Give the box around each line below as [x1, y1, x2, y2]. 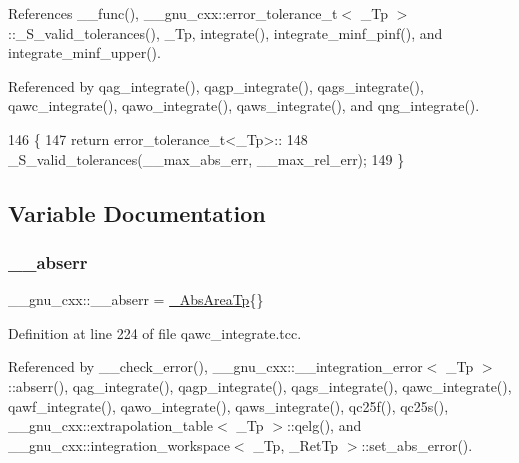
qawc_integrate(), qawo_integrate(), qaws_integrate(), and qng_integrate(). [8, 95, 480, 116]
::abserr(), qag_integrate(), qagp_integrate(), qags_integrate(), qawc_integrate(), [8, 375, 512, 396]
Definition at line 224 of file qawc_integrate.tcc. [8, 322, 302, 343]
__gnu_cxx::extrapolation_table [8, 415, 214, 436]
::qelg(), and [286, 415, 362, 436]
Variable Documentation [8, 197, 266, 228]
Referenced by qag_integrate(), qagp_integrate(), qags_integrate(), [8, 75, 424, 96]
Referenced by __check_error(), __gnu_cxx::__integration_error [8, 356, 423, 377]
